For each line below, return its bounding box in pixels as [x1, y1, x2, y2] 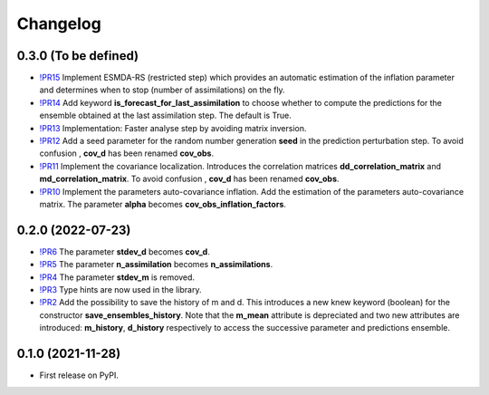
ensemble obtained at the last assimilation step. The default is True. [39, 110, 292, 121]
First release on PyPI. [39, 370, 120, 381]
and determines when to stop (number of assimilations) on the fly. [39, 84, 285, 95]
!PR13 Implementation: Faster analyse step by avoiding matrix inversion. [39, 122, 307, 133]
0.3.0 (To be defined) [16, 48, 139, 63]
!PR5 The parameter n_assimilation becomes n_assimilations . [39, 259, 273, 270]
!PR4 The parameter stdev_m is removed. [39, 272, 195, 283]
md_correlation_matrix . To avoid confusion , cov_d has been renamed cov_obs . [39, 173, 340, 185]
